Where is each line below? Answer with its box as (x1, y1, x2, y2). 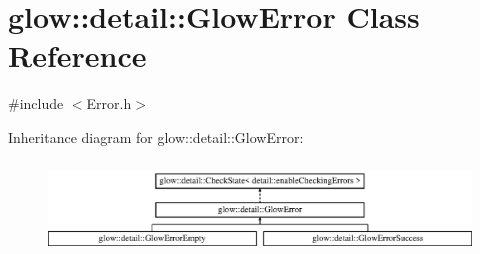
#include (8, 93, 64, 114)
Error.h (86, 93, 132, 114)
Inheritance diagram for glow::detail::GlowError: (8, 126, 304, 147)
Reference (8, 35, 147, 76)
